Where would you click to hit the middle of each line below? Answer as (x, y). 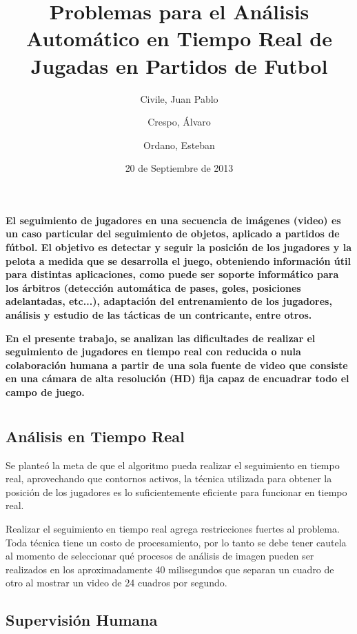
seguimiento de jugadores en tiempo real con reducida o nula (153, 351)
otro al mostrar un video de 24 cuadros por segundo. (116, 583)
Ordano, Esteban (179, 145)
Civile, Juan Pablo (179, 98)
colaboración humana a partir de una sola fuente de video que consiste (177, 365)
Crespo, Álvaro (179, 122)
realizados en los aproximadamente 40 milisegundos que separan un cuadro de (170, 569)
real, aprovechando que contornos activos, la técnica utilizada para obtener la (169, 478)
